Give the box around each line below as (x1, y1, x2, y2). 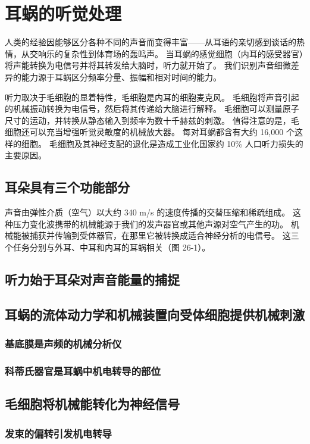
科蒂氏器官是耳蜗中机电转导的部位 (5, 363, 161, 378)
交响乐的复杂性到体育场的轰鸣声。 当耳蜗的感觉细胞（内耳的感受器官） (29, 47, 303, 60)
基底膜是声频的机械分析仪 (5, 336, 122, 351)
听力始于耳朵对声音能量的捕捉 (5, 270, 180, 289)
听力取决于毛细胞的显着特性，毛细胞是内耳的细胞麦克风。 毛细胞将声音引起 (5, 90, 299, 103)
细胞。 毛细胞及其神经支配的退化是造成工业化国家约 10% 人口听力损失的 (21, 137, 303, 149)
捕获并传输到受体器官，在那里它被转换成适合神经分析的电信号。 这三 (29, 229, 299, 242)
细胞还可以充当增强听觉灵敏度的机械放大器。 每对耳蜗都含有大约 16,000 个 (5, 126, 295, 138)
